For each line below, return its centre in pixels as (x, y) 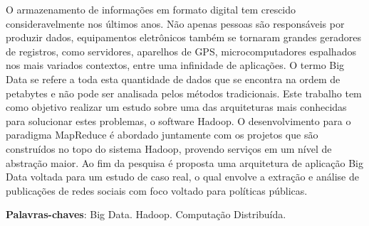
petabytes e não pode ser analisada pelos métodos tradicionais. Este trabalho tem (184, 93)
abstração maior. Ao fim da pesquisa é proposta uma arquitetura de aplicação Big (184, 162)
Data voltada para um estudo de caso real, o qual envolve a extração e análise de (182, 177)
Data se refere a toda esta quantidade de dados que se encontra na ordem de (173, 79)
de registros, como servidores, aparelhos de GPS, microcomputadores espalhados (181, 51)
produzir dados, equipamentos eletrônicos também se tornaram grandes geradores (183, 37)
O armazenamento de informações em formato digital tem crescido (151, 9)
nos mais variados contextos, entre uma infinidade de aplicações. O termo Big (175, 65)
